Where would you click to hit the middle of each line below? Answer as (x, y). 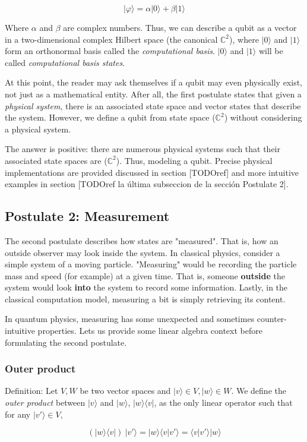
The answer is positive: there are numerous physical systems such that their (143, 149)
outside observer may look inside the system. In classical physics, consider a (143, 252)
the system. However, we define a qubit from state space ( (110, 117)
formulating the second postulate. (66, 342)
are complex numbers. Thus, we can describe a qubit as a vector (180, 27)
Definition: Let (31, 391)
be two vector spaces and (125, 391)
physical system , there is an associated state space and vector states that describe (153, 105)
